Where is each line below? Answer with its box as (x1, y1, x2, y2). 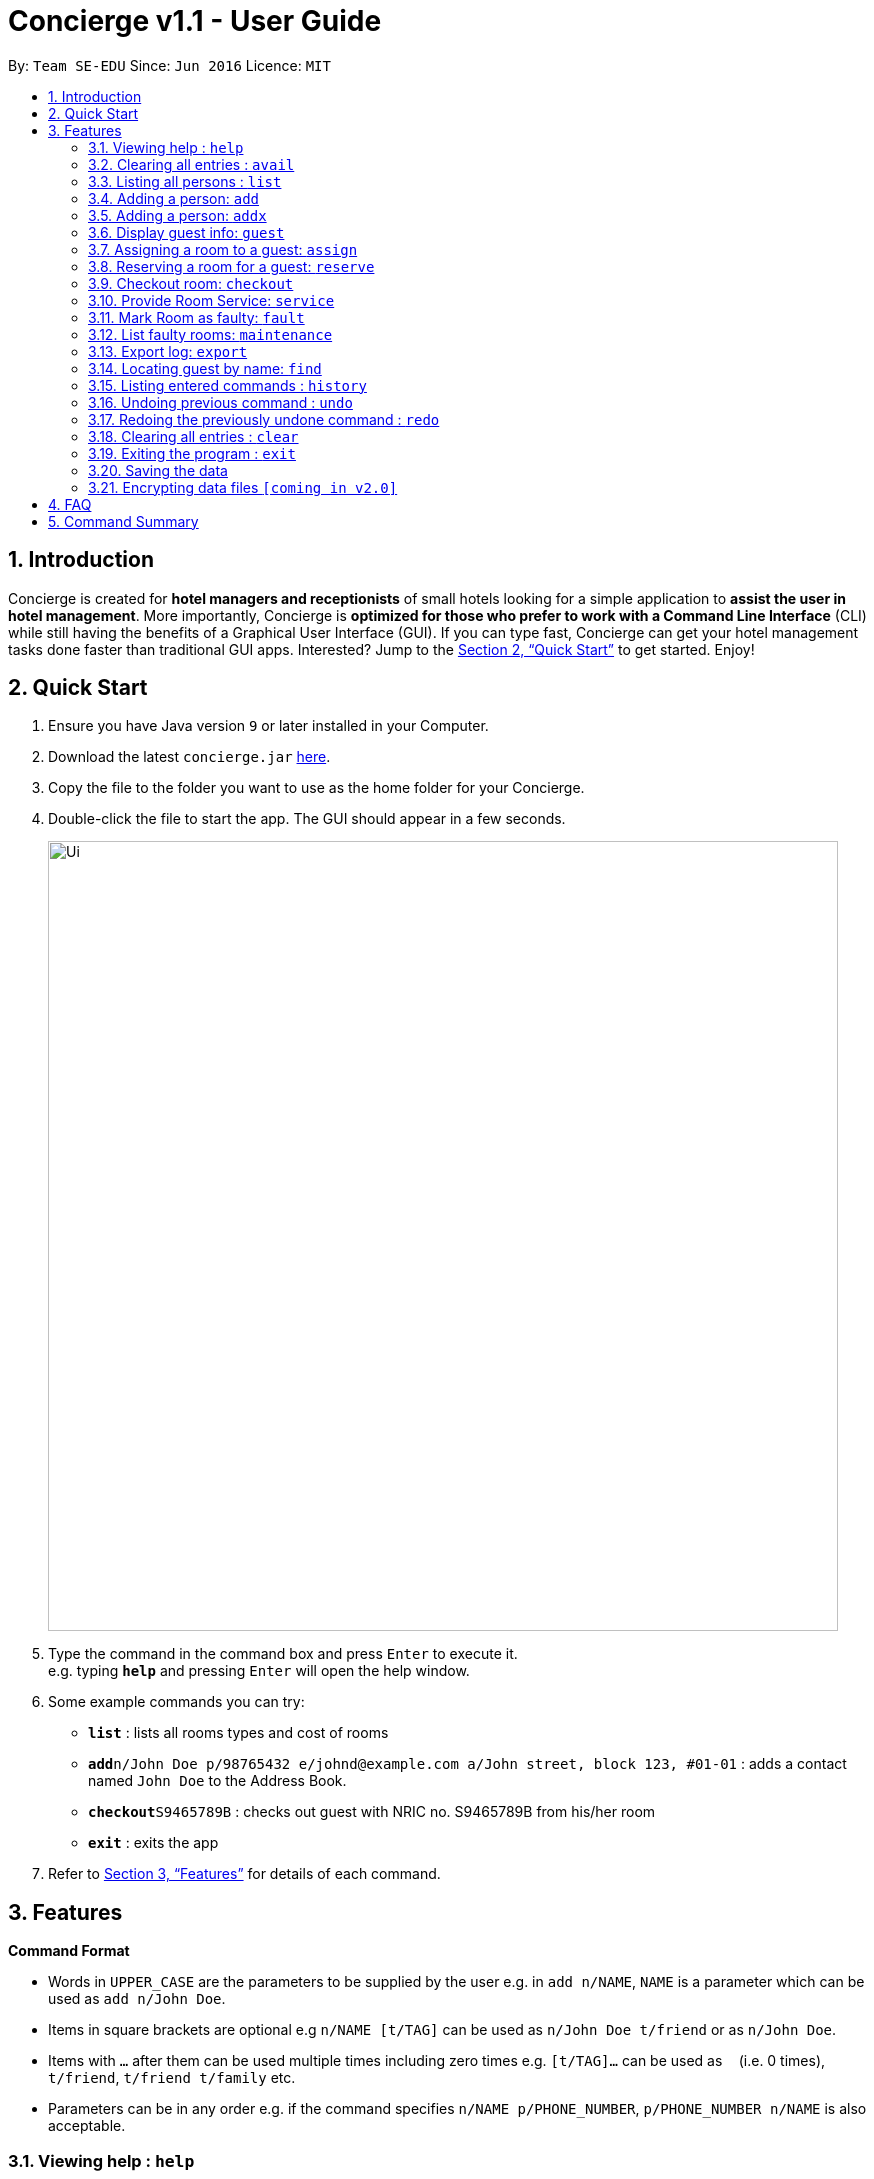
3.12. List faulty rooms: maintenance (88, 325, 333, 343)
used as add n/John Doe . (48, 1990, 226, 2008)
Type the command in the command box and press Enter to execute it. (48, 1645, 518, 1663)
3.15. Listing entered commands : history (88, 376, 367, 394)
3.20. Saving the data (88, 461, 228, 479)
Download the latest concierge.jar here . (48, 748, 331, 766)
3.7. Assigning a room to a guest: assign (88, 240, 358, 258)
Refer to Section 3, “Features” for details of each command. (48, 1865, 441, 1883)
